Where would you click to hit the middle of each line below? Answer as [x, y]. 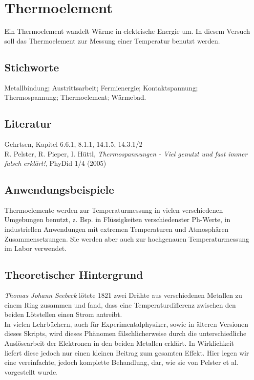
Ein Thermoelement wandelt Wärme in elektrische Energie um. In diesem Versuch [127, 31]
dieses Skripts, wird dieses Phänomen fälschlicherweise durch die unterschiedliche [126, 333]
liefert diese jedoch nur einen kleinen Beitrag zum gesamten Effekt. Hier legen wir [127, 352]
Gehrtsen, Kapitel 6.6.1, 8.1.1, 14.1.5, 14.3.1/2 [74, 144]
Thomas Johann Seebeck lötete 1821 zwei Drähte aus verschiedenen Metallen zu [123, 295]
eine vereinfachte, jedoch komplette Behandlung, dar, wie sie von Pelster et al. [121, 362]
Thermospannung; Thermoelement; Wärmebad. [75, 97]
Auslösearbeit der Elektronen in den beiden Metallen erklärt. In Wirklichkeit [119, 343]
